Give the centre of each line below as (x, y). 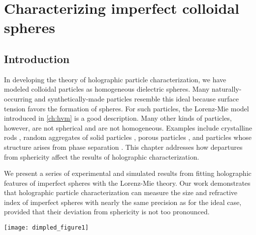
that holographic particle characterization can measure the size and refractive (121, 192)
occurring (18, 98)
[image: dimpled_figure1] (46, 228)
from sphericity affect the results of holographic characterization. (102, 156)
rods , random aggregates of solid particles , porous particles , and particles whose (128, 137)
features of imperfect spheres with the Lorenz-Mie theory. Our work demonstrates (127, 183)
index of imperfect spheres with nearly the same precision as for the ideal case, (123, 202)
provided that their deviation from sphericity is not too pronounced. (107, 212)
